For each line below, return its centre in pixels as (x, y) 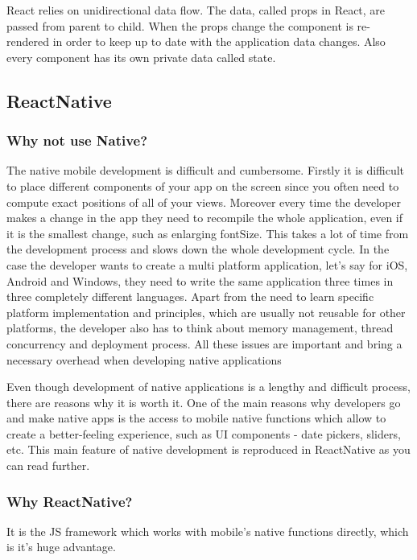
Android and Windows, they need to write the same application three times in (200, 280)
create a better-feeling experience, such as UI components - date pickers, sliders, (204, 433)
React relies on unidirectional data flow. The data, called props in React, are (196, 10)
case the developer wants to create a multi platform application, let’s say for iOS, (207, 264)
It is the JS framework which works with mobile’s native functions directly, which (208, 531)
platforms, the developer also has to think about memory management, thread (200, 328)
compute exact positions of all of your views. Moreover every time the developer (204, 202)
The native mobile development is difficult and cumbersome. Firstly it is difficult (206, 170)
